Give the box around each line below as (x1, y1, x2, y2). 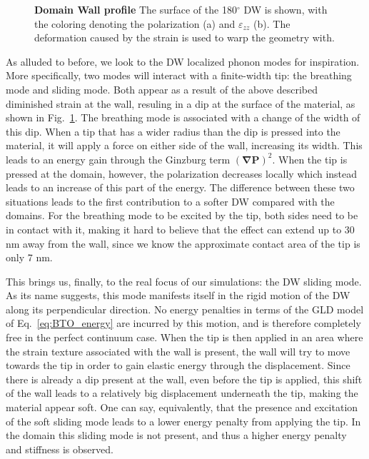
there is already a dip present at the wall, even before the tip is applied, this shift (6, 371, 363, 386)
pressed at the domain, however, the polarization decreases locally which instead (6, 166, 358, 181)
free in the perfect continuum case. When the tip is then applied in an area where (6, 330, 363, 345)
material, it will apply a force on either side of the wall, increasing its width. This (6, 138, 363, 153)
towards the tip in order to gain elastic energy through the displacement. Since (6, 358, 350, 373)
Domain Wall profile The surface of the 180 (34, 2, 237, 16)
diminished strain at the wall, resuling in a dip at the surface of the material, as (6, 96, 355, 111)
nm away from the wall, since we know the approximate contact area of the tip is (6, 236, 360, 251)
